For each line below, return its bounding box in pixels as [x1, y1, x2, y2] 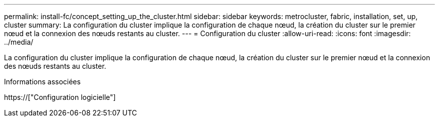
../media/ [4, 38, 34, 46]
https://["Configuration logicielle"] [4, 93, 116, 101]
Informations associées [4, 77, 81, 86]
